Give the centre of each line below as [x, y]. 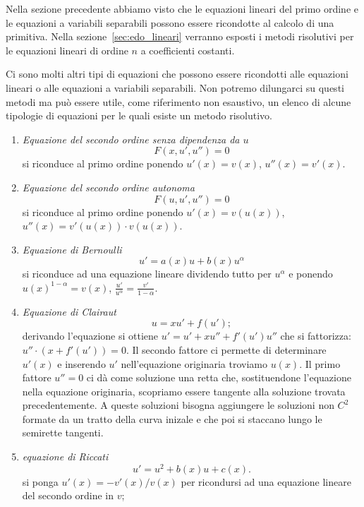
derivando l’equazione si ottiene [90, 336]
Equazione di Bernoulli [72, 249]
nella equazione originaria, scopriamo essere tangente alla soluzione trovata [184, 391]
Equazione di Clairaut [69, 311]
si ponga [40, 481]
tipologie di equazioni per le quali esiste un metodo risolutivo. [139, 115]
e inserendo [81, 363]
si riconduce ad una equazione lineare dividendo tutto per [147, 274]
